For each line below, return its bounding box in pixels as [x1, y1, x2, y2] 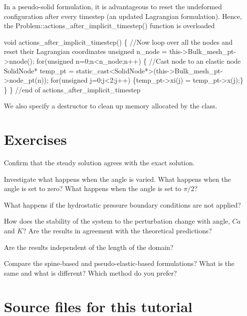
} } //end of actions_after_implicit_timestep [4, 84, 141, 94]
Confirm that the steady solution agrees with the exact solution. [4, 158, 195, 168]
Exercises [4, 129, 67, 149]
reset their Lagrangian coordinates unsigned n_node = [4, 46, 167, 56]
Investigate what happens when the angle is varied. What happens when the [4, 174, 231, 184]
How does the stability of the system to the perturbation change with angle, [4, 216, 230, 226]
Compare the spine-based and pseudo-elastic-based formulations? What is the [4, 258, 235, 268]
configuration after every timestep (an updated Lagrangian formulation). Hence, [4, 11, 242, 21]
